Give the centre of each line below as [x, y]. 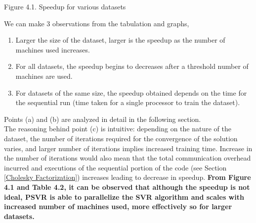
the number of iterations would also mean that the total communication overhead [128, 158]
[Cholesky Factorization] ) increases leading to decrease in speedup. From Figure [128, 177]
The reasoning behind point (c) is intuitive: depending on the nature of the [118, 129]
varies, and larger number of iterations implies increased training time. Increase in [128, 148]
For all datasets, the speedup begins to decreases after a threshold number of [132, 66]
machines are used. [44, 76]
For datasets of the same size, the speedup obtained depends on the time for [131, 92]
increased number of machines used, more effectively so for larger [118, 206]
